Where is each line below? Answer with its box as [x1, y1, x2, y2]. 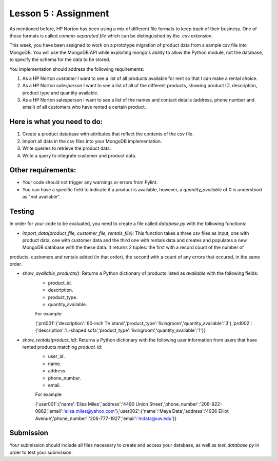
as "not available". [22, 194, 61, 200]
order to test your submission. [9, 449, 73, 455]
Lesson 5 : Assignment [9, 8, 109, 19]
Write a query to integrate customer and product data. [22, 152, 137, 158]
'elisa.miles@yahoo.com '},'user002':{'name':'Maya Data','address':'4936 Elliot [63, 408, 229, 414]
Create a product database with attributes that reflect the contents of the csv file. [22, 131, 194, 137]
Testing [9, 207, 34, 216]
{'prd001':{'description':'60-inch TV [35, 320, 111, 326]
